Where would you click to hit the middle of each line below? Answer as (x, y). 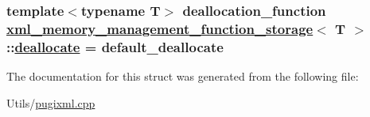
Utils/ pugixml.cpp (51, 102)
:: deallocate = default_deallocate (115, 46)
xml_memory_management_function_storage (160, 28)
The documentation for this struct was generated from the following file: (183, 76)
